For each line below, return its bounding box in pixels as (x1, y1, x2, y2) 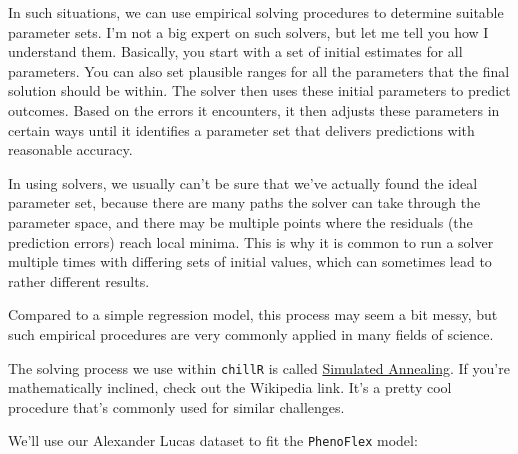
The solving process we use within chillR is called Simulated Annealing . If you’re (8, 357, 510, 378)
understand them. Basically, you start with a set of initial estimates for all (8, 41, 463, 62)
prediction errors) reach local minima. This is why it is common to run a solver (8, 231, 494, 252)
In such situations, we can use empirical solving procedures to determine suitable (8, 2, 504, 22)
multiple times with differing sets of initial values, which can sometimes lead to (8, 251, 492, 272)
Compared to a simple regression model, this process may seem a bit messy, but (8, 304, 498, 325)
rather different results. (8, 270, 150, 291)
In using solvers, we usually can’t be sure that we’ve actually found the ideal (8, 172, 478, 193)
